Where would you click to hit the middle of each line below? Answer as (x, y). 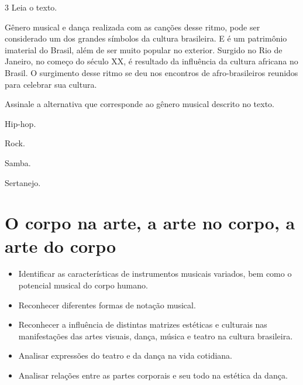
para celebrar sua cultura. (51, 84)
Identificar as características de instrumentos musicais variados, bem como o (155, 274)
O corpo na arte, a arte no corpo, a (150, 223)
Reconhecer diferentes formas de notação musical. (107, 305)
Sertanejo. (23, 182)
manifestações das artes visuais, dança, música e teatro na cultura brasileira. (156, 336)
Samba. (18, 162)
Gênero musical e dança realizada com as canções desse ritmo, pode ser (132, 27)
